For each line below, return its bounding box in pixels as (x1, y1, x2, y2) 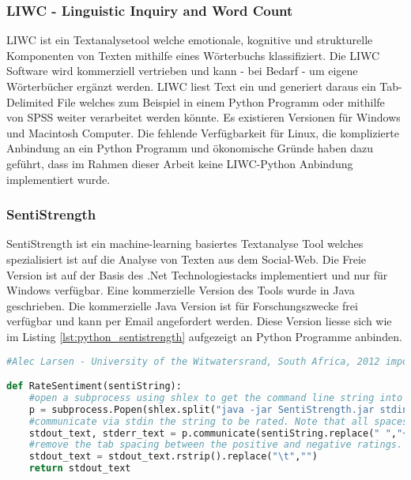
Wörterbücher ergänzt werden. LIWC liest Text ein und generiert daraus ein (6, 78, 376, 94)
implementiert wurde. (6, 171, 111, 187)
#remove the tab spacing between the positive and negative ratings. (28, 439, 403, 451)
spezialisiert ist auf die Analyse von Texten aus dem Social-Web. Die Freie (6, 250, 367, 267)
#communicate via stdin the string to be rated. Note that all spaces (28, 415, 409, 427)
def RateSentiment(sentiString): (6, 381, 182, 392)
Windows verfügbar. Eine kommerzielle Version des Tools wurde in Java (6, 282, 355, 298)
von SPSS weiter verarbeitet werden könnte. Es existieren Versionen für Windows (6, 109, 401, 126)
